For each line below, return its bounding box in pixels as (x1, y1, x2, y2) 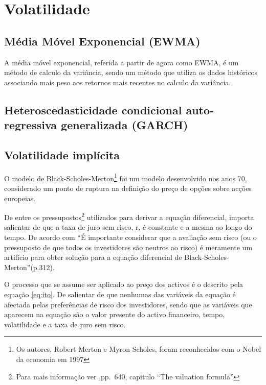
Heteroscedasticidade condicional (4, 102, 182, 117)
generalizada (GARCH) (61, 117, 188, 133)
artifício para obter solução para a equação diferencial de (4, 252, 182, 262)
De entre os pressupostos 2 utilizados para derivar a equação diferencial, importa (4, 210, 254, 222)
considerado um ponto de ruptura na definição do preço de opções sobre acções (4, 182, 252, 193)
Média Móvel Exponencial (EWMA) (4, 33, 201, 49)
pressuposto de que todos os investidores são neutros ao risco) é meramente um (4, 242, 253, 252)
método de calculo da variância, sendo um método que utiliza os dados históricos (4, 67, 258, 78)
